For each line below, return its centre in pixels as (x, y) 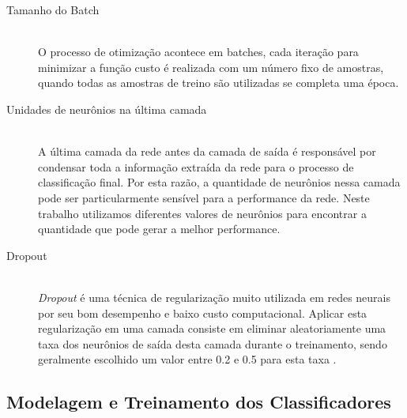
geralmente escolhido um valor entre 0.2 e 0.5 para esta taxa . (187, 359)
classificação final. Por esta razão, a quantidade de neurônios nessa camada (219, 182)
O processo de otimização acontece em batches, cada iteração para (198, 52)
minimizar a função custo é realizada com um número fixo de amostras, (211, 67)
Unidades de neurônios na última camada (107, 109)
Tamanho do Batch (53, 9)
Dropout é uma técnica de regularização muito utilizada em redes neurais (215, 297)
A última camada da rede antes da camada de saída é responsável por (207, 151)
